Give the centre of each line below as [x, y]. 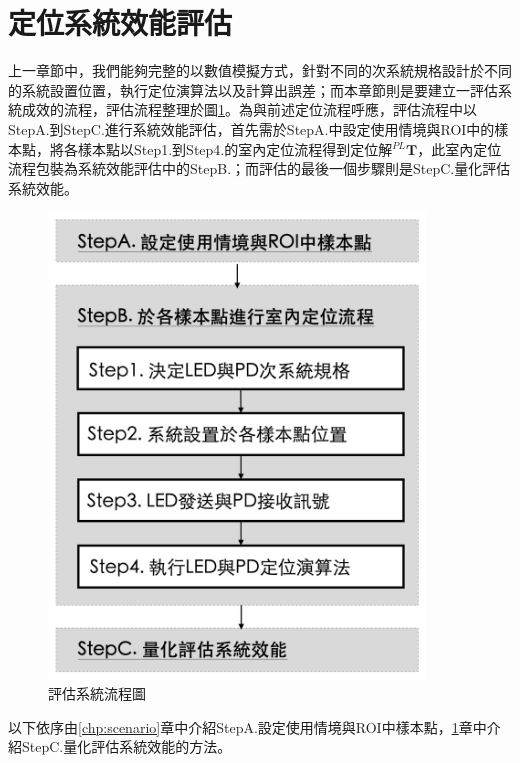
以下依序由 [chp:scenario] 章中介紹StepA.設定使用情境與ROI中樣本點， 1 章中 [247, 726]
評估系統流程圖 [97, 693]
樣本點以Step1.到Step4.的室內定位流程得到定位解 [235, 148]
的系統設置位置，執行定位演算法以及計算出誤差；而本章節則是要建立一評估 [253, 89]
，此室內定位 [459, 148]
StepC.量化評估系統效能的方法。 [126, 746]
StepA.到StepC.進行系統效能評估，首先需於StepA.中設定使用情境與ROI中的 [251, 128]
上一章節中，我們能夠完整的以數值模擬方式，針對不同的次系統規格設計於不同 [260, 70]
